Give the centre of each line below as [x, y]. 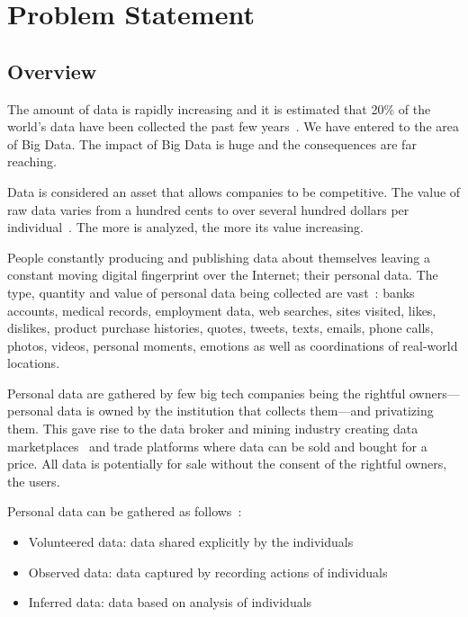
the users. [34, 481]
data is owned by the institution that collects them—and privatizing [245, 411]
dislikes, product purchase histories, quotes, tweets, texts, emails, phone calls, [220, 328]
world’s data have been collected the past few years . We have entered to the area [233, 126]
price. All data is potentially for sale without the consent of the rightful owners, [227, 464]
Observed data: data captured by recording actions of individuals [208, 572]
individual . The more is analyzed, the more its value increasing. [185, 227]
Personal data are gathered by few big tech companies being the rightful [207, 393]
